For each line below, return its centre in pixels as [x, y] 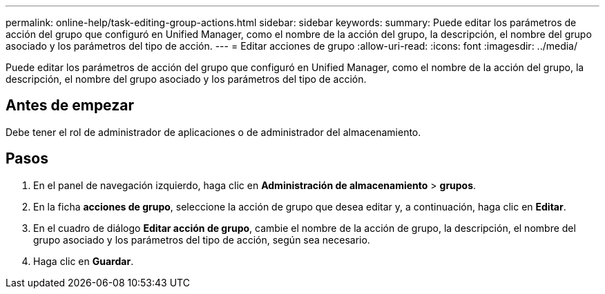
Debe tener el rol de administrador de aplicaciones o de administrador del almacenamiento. [213, 132]
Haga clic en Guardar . [84, 261]
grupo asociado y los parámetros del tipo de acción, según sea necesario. [202, 239]
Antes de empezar [70, 106]
